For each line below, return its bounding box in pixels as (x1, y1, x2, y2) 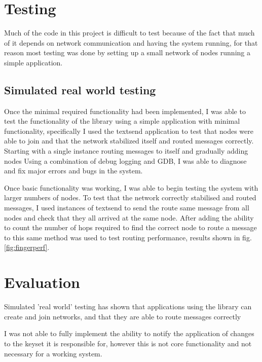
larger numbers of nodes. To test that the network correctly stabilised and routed (4, 192, 256, 203)
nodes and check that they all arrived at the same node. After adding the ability (4, 212, 254, 223)
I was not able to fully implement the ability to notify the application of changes (4, 328, 254, 339)
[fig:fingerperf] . (4, 242, 50, 252)
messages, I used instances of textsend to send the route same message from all (4, 202, 249, 213)
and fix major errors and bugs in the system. (4, 165, 143, 176)
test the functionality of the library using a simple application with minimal (4, 116, 240, 126)
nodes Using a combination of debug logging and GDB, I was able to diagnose (4, 155, 247, 166)
